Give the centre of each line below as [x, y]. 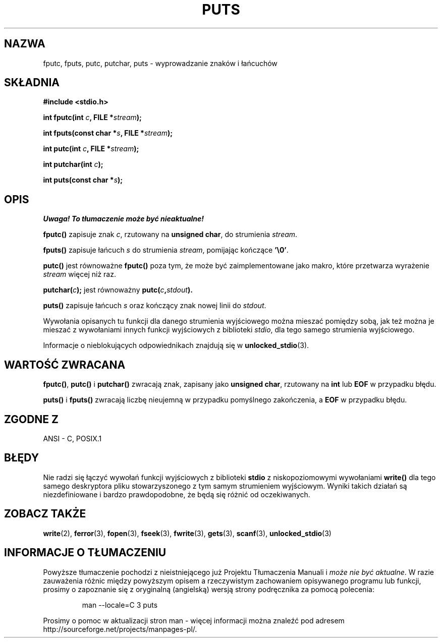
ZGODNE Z [32, 419]
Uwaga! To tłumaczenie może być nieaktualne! [124, 219]
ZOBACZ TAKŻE [45, 514]
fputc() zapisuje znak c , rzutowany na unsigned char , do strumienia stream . [170, 235]
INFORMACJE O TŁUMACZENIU [85, 553]
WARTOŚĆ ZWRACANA [65, 365]
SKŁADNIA [32, 83]
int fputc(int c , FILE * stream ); [92, 118]
